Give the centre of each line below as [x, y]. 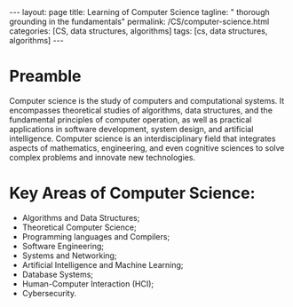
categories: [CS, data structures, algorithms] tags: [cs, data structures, [139, 31]
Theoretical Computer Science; [79, 227]
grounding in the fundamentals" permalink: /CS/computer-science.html [139, 21]
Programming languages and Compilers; [96, 236]
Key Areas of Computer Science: [132, 193]
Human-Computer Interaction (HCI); [88, 283]
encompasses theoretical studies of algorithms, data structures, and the [141, 110]
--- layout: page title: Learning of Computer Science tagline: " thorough [140, 12]
